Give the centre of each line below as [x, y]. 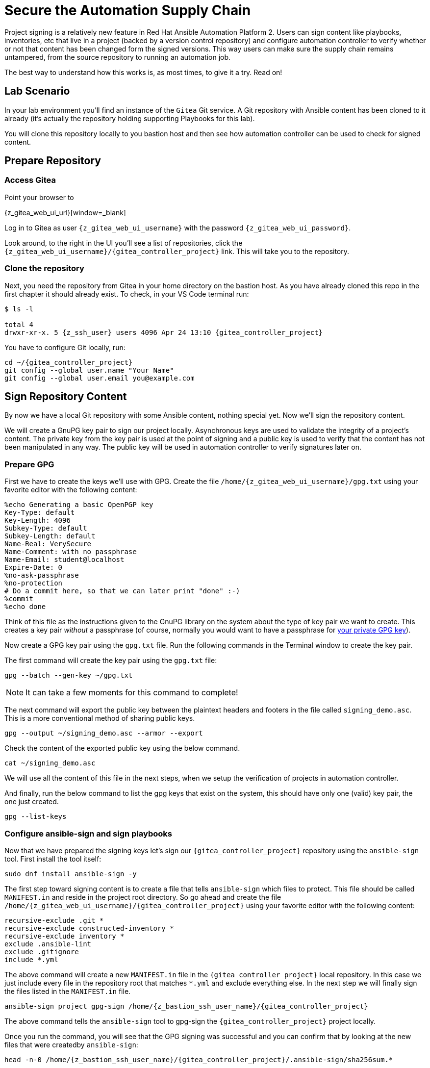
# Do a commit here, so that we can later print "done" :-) [122, 591]
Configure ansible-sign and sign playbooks [88, 833]
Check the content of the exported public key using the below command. [122, 748]
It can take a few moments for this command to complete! [132, 693]
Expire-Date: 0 [34, 568]
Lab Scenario [37, 91]
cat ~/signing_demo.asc [50, 763]
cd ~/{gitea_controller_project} [69, 362]
